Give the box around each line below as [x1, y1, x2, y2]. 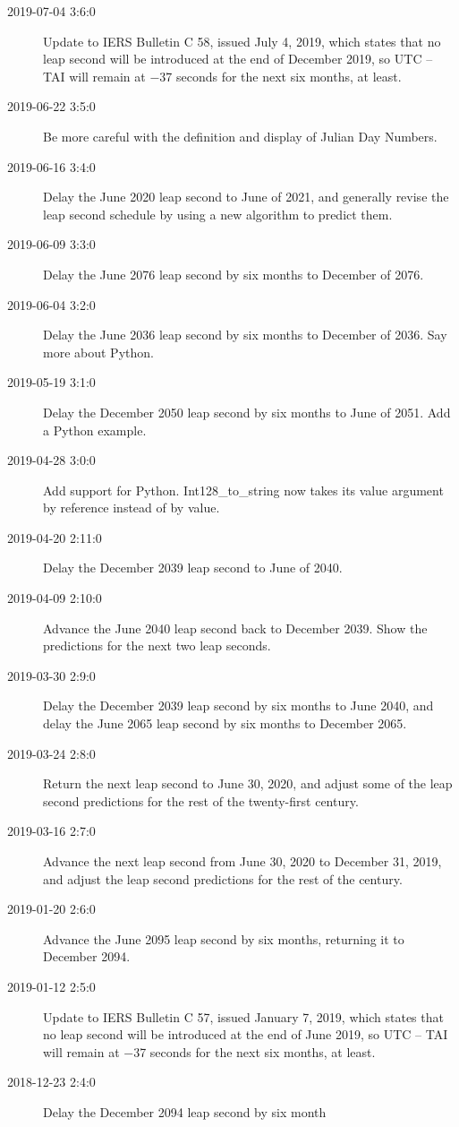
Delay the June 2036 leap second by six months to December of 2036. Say [43, 325, 447, 344]
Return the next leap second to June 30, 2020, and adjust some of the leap [43, 774, 453, 793]
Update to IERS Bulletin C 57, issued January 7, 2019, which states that [43, 1007, 444, 1026]
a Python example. [43, 420, 147, 439]
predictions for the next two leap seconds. [43, 636, 271, 655]
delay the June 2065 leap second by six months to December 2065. [43, 714, 407, 733]
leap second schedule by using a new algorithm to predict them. [43, 204, 393, 223]
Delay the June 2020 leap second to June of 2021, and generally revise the [43, 187, 449, 206]
